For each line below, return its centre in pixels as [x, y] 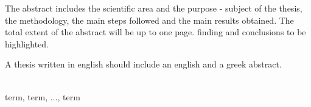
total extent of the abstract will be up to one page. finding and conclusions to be [155, 32]
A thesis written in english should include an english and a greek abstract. [143, 64]
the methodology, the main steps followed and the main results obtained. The [149, 20]
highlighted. [27, 43]
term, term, [26, 96]
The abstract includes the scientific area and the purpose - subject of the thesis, [154, 8]
